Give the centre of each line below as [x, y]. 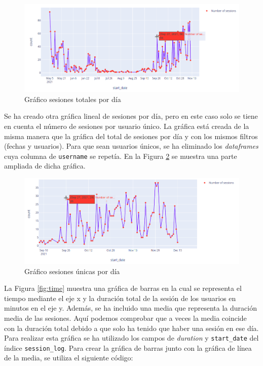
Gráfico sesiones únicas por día [72, 271]
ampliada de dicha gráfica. [45, 166]
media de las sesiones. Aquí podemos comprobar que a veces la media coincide [125, 318]
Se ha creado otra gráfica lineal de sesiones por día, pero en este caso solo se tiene [131, 116]
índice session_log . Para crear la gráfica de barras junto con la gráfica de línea [128, 347]
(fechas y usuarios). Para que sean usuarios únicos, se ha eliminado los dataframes [131, 146]
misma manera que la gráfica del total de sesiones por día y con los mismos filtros [131, 136]
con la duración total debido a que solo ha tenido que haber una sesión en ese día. [131, 328]
